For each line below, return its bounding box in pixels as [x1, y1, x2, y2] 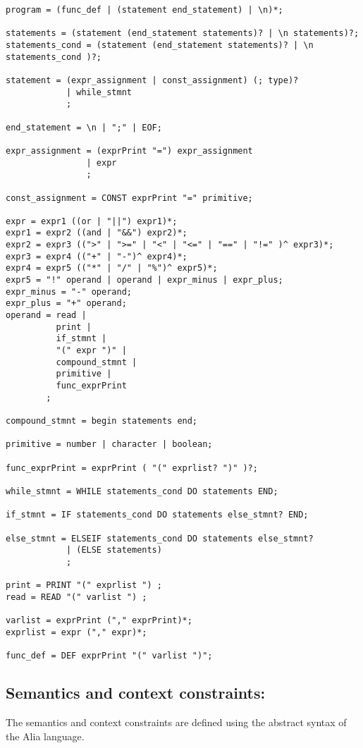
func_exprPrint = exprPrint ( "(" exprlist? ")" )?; [6, 462, 258, 473]
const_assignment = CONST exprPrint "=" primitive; [6, 192, 253, 203]
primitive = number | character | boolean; [6, 439, 213, 450]
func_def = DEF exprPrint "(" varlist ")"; [6, 651, 213, 661]
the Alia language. [6, 728, 85, 743]
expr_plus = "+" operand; [6, 298, 127, 309]
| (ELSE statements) [66, 545, 162, 556]
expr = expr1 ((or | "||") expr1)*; [6, 216, 178, 226]
